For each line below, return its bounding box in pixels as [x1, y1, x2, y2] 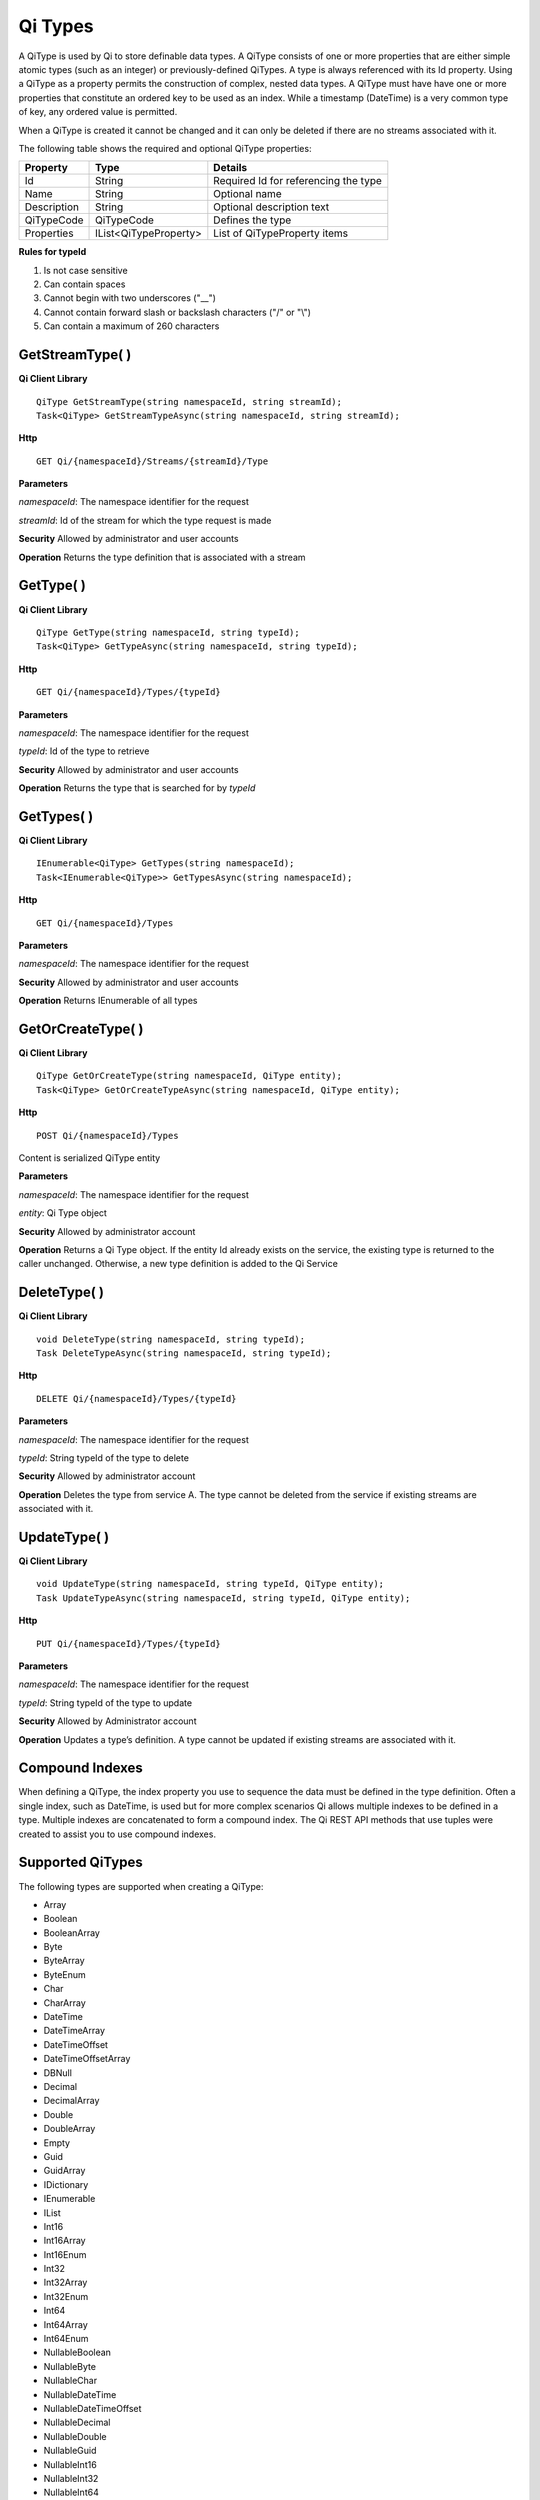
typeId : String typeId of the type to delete [18, 1451, 190, 1464]
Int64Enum [43, 2333, 89, 2345]
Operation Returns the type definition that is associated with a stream [18, 551, 306, 563]
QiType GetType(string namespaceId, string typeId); [36, 626, 300, 638]
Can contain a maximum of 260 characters [43, 320, 220, 332]
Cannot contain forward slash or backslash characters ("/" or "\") [43, 306, 312, 318]
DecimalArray [43, 2095, 100, 2107]
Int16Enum [43, 2248, 87, 2260]
